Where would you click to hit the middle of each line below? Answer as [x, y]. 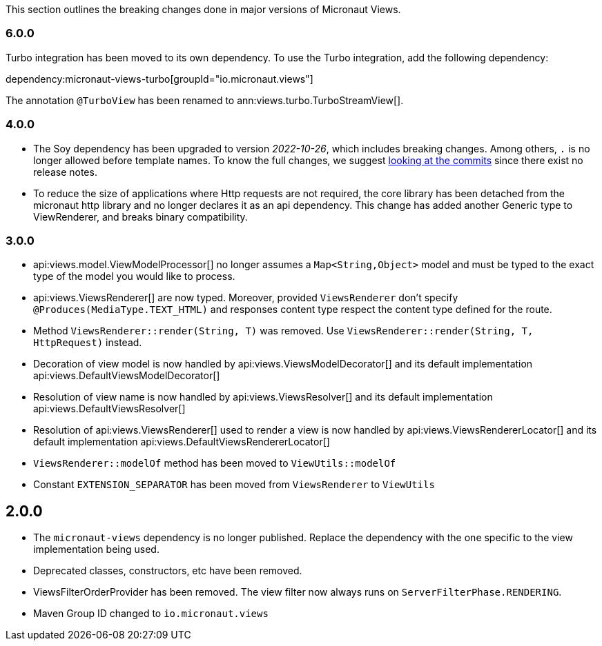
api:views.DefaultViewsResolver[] [109, 409]
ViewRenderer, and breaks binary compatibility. [140, 216]
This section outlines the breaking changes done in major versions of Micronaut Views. [203, 9]
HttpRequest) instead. [88, 343]
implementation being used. [96, 549]
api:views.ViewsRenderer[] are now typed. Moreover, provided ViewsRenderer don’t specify [246, 298]
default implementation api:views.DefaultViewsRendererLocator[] [182, 442]
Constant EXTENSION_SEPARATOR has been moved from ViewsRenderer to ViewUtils [234, 485]
